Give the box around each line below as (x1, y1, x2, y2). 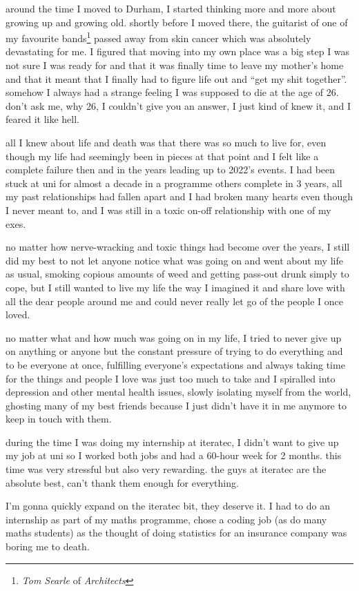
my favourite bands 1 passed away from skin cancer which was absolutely (6, 29, 311, 45)
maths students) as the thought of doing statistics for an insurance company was (6, 525, 347, 540)
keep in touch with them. (6, 411, 112, 426)
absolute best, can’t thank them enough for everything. (6, 475, 239, 490)
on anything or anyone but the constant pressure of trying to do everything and (6, 344, 343, 358)
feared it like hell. (6, 112, 79, 126)
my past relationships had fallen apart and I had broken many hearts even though (6, 189, 353, 204)
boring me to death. (6, 539, 90, 554)
